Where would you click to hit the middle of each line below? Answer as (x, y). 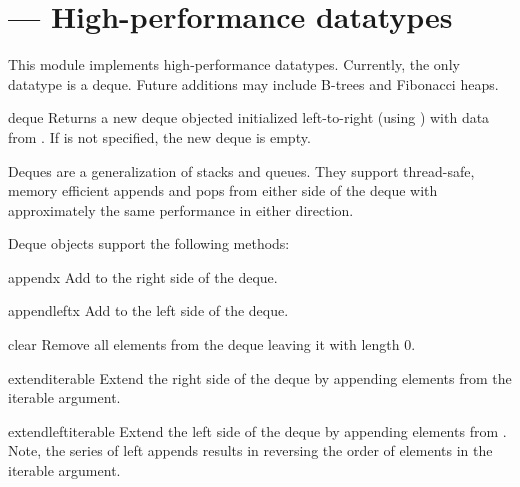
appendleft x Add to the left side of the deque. (148, 310)
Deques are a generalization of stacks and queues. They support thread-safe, (241, 170)
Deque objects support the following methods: (149, 243)
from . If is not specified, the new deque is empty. (159, 136)
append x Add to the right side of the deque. (143, 276)
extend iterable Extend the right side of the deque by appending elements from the (260, 377)
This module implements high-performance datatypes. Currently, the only (234, 64)
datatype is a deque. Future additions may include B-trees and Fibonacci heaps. (253, 83)
